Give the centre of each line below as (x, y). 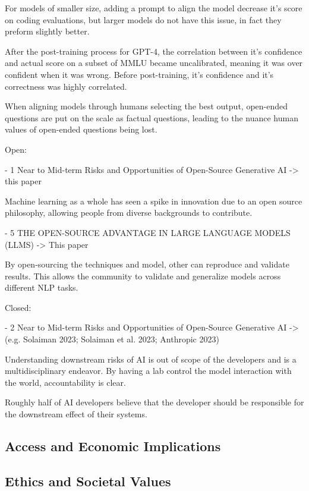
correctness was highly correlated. (66, 86)
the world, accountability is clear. (65, 382)
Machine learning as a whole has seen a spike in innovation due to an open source (154, 201)
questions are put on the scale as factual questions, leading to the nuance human (152, 117)
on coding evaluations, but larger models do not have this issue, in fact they (143, 19)
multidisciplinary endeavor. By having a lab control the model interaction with (148, 371)
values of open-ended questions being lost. (81, 129)
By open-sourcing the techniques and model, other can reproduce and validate (147, 264)
